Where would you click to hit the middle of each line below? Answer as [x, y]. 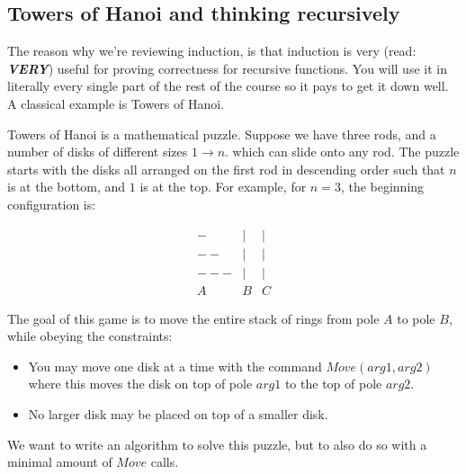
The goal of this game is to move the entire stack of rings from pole [193, 318]
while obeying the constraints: [90, 336]
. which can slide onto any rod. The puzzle [342, 152]
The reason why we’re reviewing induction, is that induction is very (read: [212, 51]
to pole [416, 318]
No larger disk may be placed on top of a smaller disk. [178, 414]
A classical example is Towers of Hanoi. [116, 103]
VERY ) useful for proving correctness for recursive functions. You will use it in [227, 68]
